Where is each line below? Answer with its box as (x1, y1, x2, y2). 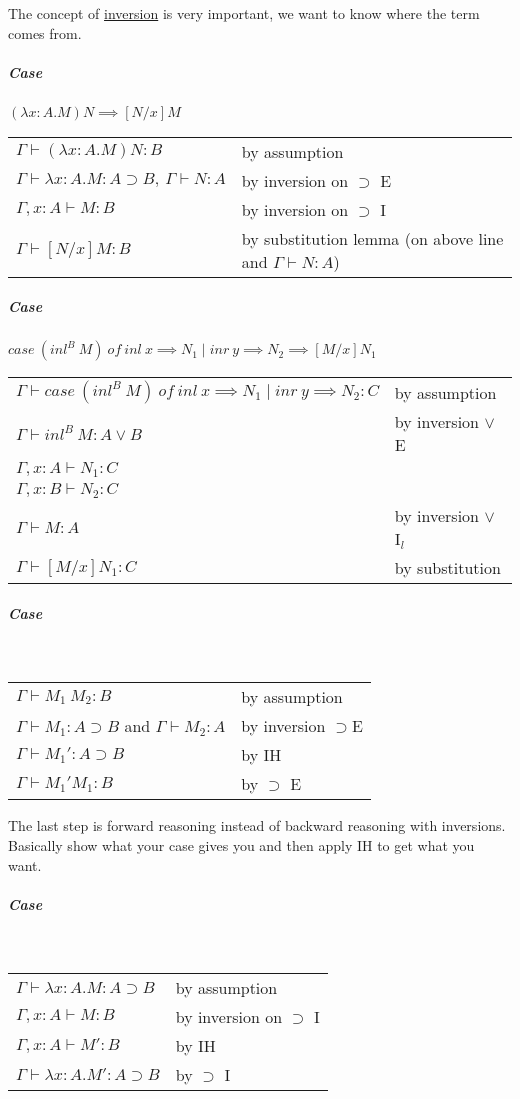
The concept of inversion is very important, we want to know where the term (8, 3, 480, 23)
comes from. (8, 22, 82, 43)
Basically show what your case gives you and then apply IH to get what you (8, 835, 475, 856)
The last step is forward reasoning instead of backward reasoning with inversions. (8, 815, 506, 836)
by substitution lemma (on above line (241, 226, 504, 250)
